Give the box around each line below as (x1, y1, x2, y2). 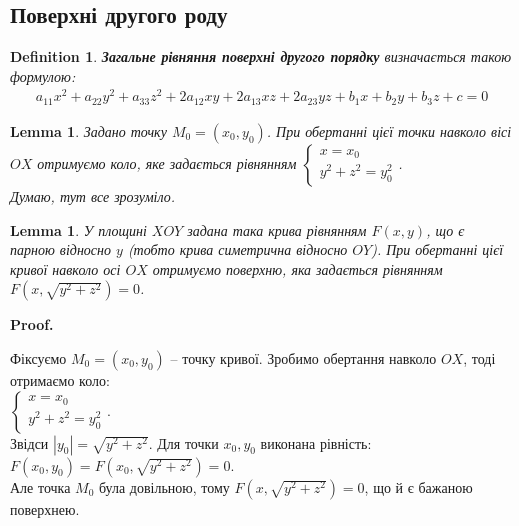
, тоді (463, 347, 496, 368)
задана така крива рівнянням (187, 219, 367, 240)
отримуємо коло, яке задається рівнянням (37, 152, 297, 173)
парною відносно (10, 239, 111, 260)
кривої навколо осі (10, 258, 121, 279)
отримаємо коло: (10, 369, 110, 390)
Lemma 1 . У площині (10, 219, 147, 240)
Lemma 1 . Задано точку (10, 120, 167, 141)
